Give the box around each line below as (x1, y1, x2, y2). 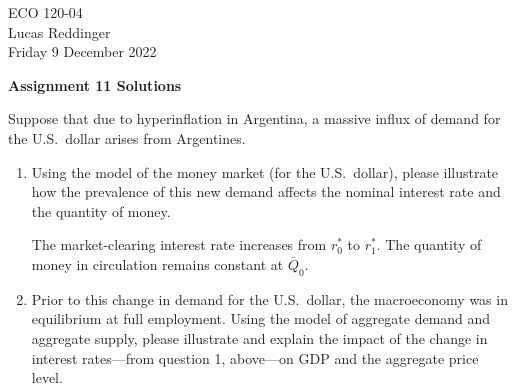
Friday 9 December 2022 (8, 41, 157, 62)
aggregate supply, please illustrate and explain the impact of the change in (31, 327, 488, 348)
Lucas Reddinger (8, 21, 111, 42)
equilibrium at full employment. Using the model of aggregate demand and (31, 308, 491, 329)
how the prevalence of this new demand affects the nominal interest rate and (31, 181, 501, 202)
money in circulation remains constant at (31, 253, 284, 274)
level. (31, 367, 63, 388)
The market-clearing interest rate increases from (31, 234, 327, 255)
